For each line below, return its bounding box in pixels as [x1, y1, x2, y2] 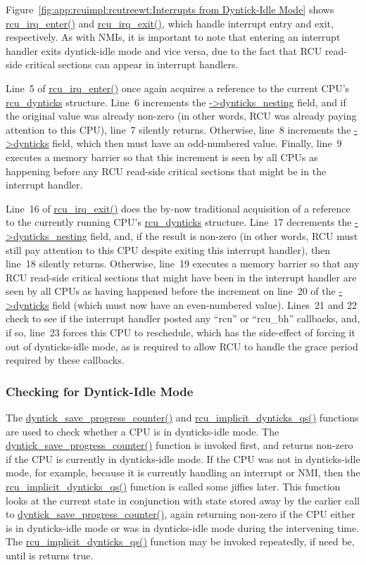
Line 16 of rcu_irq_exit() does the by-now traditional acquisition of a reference [6, 201, 351, 215]
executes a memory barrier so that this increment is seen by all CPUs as [6, 149, 318, 164]
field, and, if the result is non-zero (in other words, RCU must [90, 228, 358, 243]
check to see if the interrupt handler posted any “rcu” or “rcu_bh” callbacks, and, [6, 311, 360, 326]
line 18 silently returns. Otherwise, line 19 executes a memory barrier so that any [6, 256, 360, 271]
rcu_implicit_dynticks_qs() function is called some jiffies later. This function [6, 479, 341, 494]
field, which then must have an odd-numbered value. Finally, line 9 [52, 136, 342, 151]
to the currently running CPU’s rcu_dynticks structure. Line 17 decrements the [6, 215, 352, 229]
